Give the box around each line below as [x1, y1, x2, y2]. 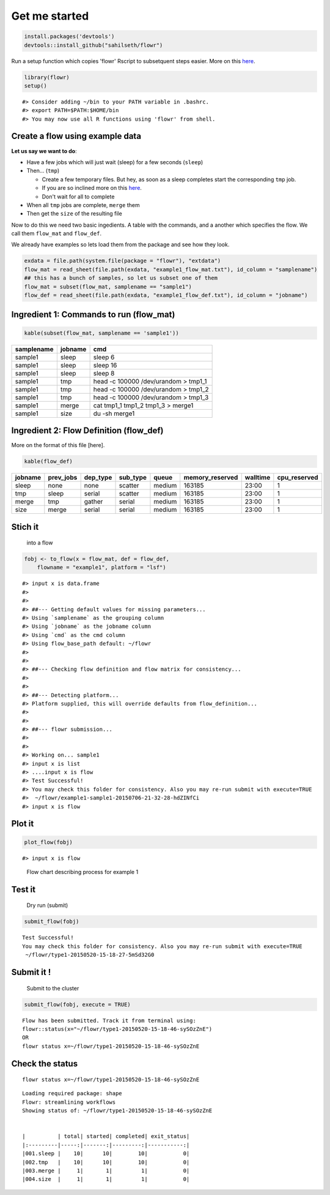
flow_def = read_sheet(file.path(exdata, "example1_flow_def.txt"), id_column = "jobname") [24, 292, 308, 299]
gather [84, 497, 103, 506]
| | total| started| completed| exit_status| [22, 1133, 190, 1140]
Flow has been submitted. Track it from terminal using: [22, 1017, 197, 1024]
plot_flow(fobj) [24, 839, 73, 845]
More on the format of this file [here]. [11, 442, 105, 449]
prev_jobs [48, 473, 78, 482]
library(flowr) [24, 74, 70, 81]
